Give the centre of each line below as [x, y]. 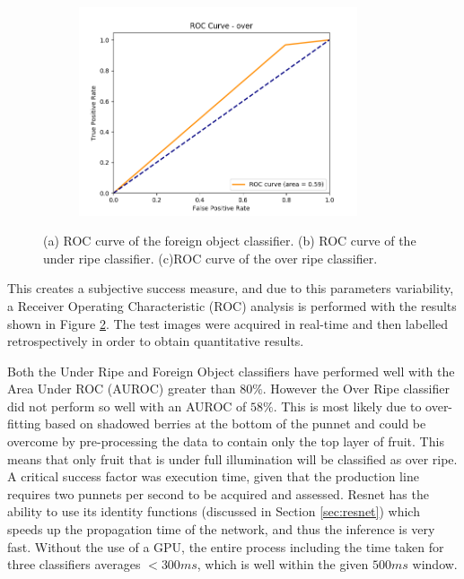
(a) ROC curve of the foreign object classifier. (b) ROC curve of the [230, 241]
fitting [24, 423]
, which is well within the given [283, 564]
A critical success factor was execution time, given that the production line [213, 476]
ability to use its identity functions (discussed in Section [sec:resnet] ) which [214, 511]
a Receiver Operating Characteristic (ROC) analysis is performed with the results [232, 305]
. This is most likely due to [347, 406]
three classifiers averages [74, 564]
